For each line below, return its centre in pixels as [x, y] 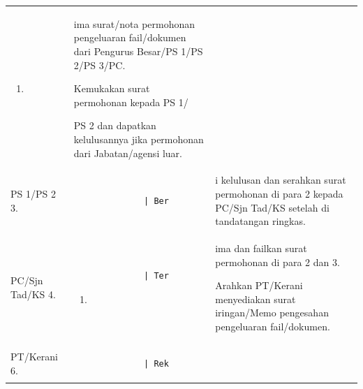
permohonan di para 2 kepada [279, 193]
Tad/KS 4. [33, 294]
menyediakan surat [255, 299]
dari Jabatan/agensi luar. [128, 153]
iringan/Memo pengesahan [272, 313]
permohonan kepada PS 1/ [131, 102]
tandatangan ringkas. [260, 221]
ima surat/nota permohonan [134, 23]
